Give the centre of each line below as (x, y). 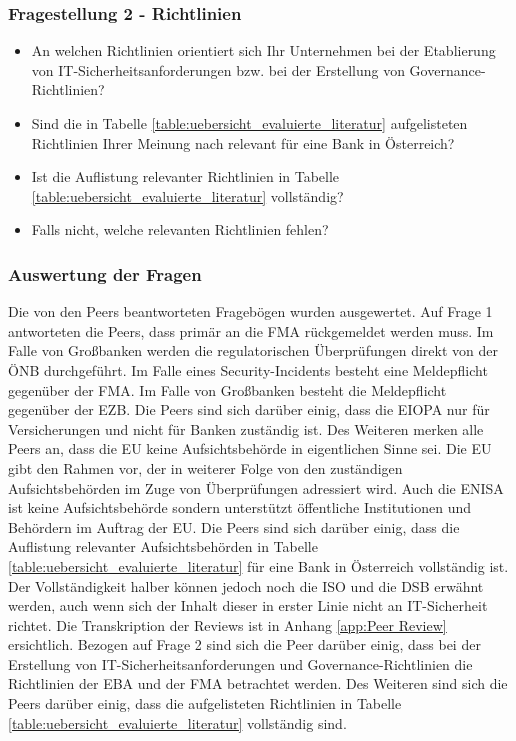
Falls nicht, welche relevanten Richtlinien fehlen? (180, 229)
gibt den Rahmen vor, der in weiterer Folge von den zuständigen (205, 467)
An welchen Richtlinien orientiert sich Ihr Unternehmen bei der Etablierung (263, 50)
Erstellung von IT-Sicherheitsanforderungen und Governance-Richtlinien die (240, 663)
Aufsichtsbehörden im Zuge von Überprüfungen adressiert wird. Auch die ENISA (256, 487)
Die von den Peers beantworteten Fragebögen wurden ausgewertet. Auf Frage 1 (250, 311)
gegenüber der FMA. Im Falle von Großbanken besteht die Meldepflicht (227, 389)
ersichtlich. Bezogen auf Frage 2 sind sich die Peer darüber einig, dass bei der (244, 644)
